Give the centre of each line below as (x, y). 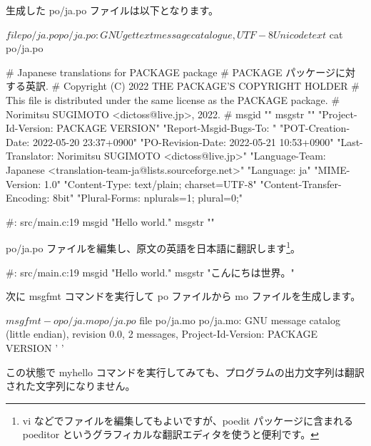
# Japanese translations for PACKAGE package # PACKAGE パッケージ (171, 72)
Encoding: (28, 198)
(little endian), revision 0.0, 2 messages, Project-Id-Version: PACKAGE (162, 334)
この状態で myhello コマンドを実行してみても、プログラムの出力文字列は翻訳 (185, 372)
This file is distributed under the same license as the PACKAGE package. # (173, 99)
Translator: (30, 156)
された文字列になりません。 (71, 386)
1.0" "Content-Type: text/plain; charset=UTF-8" (150, 183)
